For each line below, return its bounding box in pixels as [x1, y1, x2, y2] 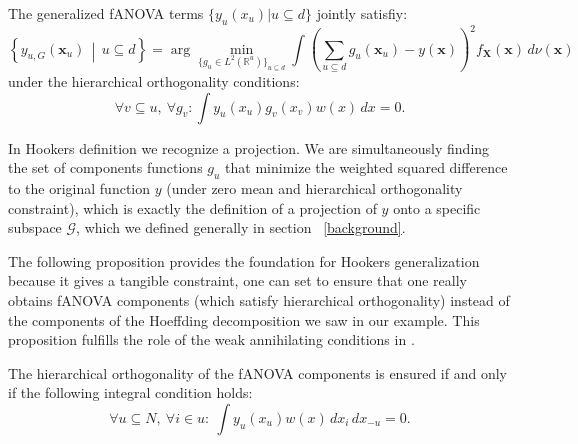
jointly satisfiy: [316, 3, 408, 23]
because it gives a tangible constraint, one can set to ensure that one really [8, 270, 467, 291]
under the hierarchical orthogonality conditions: [8, 71, 300, 92]
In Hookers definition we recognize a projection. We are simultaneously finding [8, 137, 490, 158]
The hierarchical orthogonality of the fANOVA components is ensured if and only [8, 362, 507, 383]
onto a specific [393, 197, 481, 218]
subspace [8, 217, 62, 238]
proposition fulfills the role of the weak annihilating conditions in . [8, 329, 415, 350]
